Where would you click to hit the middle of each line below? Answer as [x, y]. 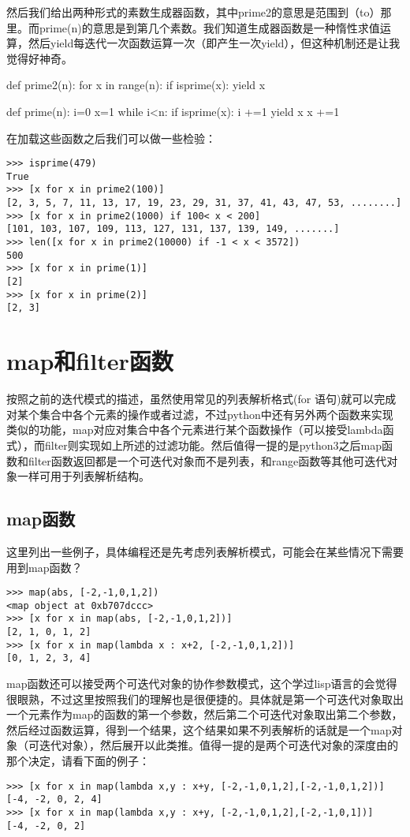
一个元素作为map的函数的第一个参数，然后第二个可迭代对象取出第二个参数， [205, 714]
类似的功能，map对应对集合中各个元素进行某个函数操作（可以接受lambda [195, 430]
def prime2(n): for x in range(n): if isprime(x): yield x [136, 85]
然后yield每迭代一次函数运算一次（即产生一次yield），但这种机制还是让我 [214, 43]
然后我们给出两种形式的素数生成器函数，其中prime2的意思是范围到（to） [194, 12]
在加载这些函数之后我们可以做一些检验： [111, 138]
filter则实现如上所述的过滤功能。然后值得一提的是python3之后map [213, 445]
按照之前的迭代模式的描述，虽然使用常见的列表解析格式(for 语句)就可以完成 [201, 399]
